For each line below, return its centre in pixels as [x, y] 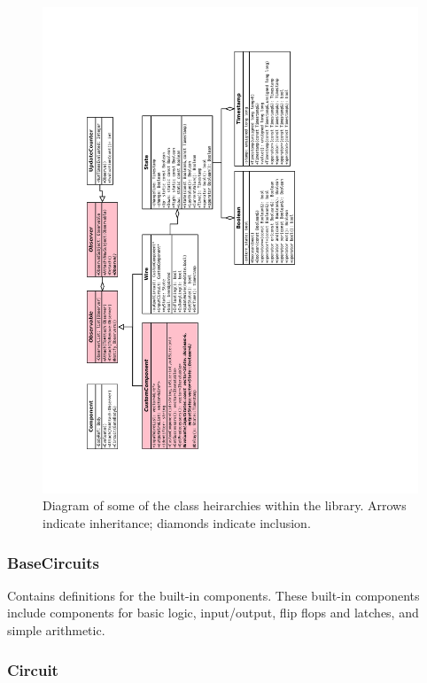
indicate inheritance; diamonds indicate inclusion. [177, 523]
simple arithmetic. [56, 630]
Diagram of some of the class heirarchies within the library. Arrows [225, 505]
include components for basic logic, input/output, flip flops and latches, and [213, 613]
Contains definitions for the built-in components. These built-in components [213, 595]
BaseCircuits [53, 562]
